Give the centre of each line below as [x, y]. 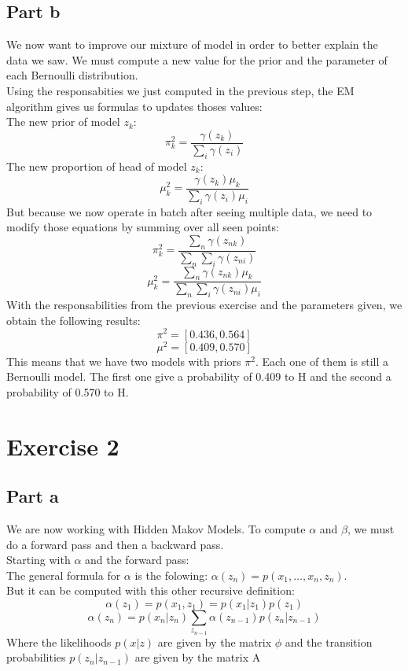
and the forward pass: [137, 560]
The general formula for [64, 575]
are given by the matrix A [198, 657]
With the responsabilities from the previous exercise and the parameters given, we [204, 305]
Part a [33, 496]
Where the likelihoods [59, 642]
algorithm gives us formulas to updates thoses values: [134, 106]
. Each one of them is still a [322, 361]
